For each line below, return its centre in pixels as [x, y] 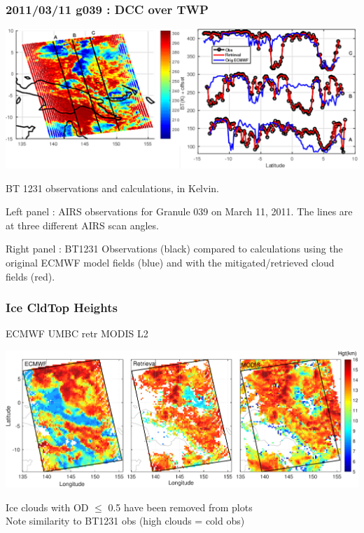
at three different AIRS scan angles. [82, 225]
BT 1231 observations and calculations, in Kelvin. [112, 188]
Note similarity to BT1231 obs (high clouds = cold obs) [125, 521]
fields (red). [30, 276]
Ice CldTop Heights [62, 308]
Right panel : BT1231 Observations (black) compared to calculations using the [174, 249]
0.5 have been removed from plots [180, 507]
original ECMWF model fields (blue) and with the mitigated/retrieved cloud [170, 263]
